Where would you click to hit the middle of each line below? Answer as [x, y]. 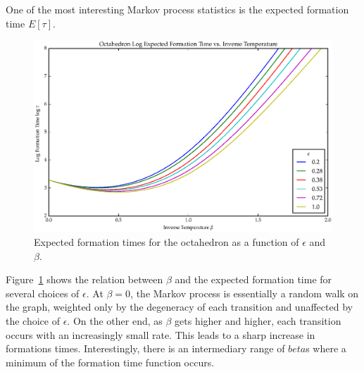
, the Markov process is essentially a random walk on [245, 293]
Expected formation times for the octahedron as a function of [167, 242]
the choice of [33, 321]
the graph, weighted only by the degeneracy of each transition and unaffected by [179, 307]
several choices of [43, 293]
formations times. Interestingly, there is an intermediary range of [145, 348]
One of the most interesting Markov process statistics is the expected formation [177, 9]
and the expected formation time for [253, 279]
